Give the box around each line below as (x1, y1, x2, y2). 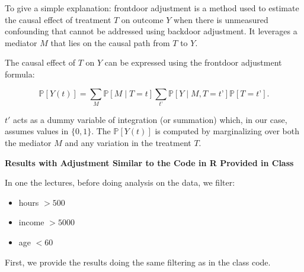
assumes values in (5, 125, 69, 137)
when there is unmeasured (174, 13, 268, 25)
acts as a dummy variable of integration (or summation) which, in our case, (13, 113, 287, 125)
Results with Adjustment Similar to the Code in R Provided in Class (5, 156, 294, 169)
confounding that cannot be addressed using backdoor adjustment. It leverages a (5, 25, 297, 37)
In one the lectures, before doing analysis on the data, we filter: (5, 176, 235, 189)
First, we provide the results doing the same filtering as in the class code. (5, 255, 271, 268)
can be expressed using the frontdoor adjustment (104, 56, 282, 69)
